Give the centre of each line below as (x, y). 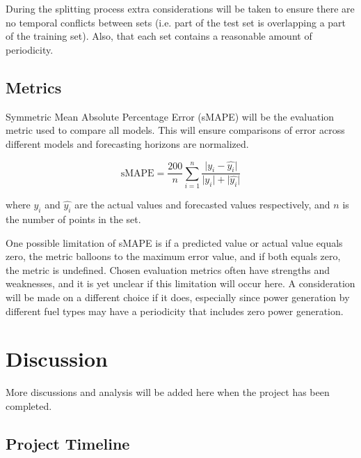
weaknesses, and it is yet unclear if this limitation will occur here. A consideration (180, 283)
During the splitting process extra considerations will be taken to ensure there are (180, 8)
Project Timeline (68, 443)
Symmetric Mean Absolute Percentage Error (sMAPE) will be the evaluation (170, 116)
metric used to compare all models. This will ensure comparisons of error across (175, 130)
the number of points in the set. (73, 219)
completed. (29, 405)
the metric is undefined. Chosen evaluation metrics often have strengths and (168, 269)
